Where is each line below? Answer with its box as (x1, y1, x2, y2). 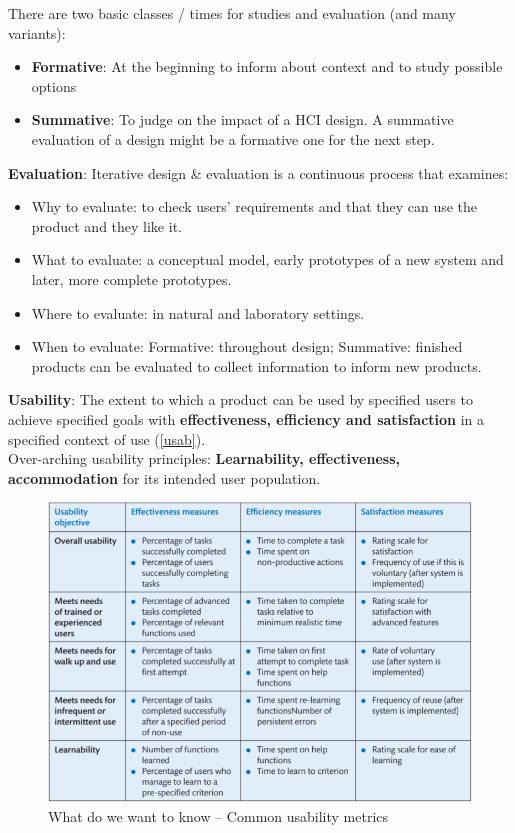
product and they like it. (31, 215, 182, 236)
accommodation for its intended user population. (8, 467, 321, 488)
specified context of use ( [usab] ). (8, 428, 206, 449)
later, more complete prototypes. (31, 268, 232, 289)
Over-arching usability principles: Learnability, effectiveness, (8, 448, 400, 469)
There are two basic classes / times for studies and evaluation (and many (8, 3, 456, 23)
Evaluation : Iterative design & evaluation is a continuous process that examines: (8, 162, 509, 183)
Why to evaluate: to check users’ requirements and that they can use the (31, 196, 478, 217)
